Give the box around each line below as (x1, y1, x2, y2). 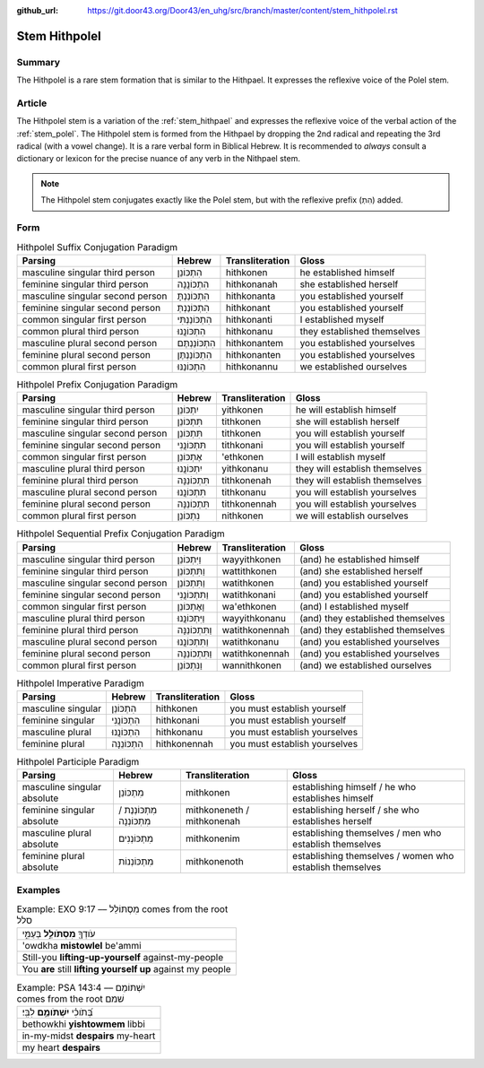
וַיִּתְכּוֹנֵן (177, 552, 202, 565)
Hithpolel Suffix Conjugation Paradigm (16, 240, 178, 253)
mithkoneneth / (185, 803, 250, 816)
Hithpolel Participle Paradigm (16, 756, 140, 768)
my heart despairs (22, 1041, 100, 1054)
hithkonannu (225, 360, 279, 372)
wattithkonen (221, 565, 277, 577)
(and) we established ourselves (299, 659, 432, 672)
